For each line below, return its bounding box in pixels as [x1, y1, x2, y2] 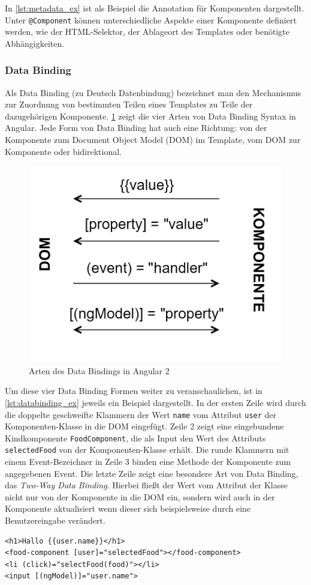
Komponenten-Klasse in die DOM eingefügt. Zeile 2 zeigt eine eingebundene [5, 420, 284, 432]
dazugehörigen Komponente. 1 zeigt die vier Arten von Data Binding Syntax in [5, 109, 296, 122]
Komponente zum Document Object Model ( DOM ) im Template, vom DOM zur [5, 133, 301, 146]
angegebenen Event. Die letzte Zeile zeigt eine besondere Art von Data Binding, [5, 467, 298, 479]
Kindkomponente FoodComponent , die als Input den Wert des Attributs [5, 431, 266, 444]
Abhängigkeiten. [5, 37, 65, 49]
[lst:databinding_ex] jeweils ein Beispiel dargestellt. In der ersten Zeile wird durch [5, 396, 306, 408]
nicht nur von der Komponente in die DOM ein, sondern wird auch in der [5, 490, 275, 503]
